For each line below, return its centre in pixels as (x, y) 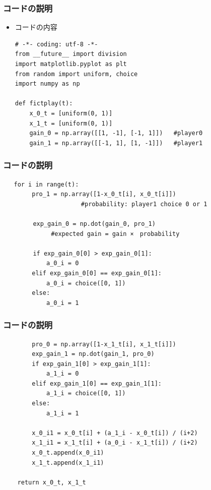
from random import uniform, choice (76, 74)
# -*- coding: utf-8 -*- (56, 44)
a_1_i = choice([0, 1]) (86, 393)
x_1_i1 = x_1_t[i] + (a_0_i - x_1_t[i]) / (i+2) (115, 443)
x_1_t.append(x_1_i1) (68, 463)
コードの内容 (36, 27)
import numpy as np (47, 84)
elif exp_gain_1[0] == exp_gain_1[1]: (97, 383)
